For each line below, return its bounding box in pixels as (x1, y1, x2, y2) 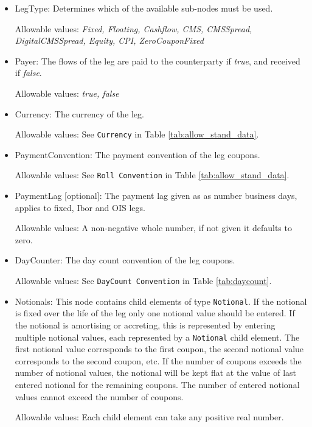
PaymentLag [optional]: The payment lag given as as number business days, (15, 189, 297, 202)
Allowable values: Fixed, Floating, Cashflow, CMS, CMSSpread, (15, 22, 252, 35)
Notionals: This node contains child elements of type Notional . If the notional (15, 294, 307, 307)
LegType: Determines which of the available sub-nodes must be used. (15, 2, 273, 14)
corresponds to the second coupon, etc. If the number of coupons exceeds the (15, 354, 302, 367)
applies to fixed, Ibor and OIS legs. (15, 201, 145, 213)
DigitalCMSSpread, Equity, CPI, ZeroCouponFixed (15, 34, 204, 47)
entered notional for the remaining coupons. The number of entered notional (15, 378, 300, 391)
